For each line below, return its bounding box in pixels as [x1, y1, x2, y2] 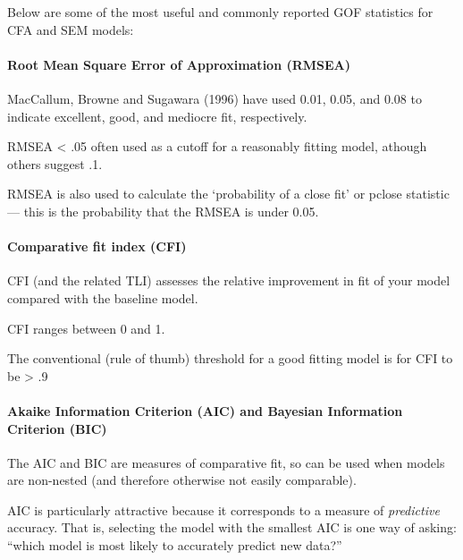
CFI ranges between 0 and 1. [7, 318, 165, 337]
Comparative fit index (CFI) [7, 237, 187, 256]
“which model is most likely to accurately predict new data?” [7, 536, 342, 555]
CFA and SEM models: [7, 20, 134, 38]
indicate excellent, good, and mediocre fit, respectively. [7, 106, 307, 125]
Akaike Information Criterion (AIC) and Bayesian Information [7, 401, 403, 420]
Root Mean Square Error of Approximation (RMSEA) [7, 55, 351, 73]
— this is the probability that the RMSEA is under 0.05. [7, 201, 319, 220]
